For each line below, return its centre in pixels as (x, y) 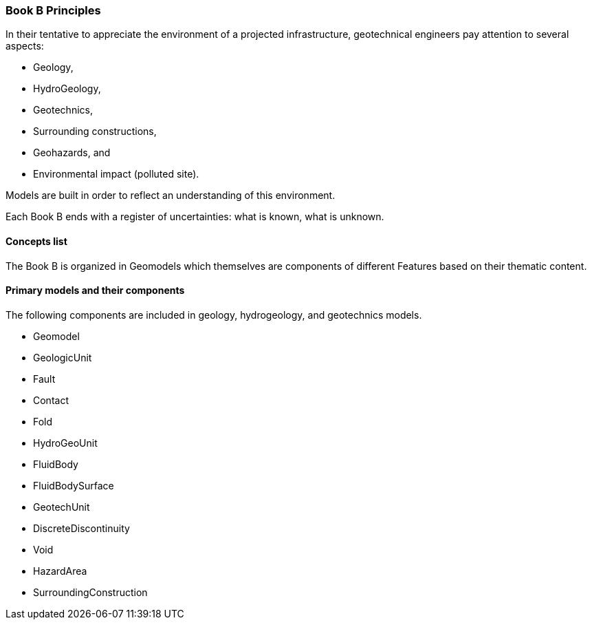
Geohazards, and (72, 153)
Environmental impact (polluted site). (116, 174)
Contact (51, 400)
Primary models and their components (95, 290)
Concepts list (36, 241)
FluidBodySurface (74, 485)
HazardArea (60, 571)
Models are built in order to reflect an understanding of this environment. (171, 195)
